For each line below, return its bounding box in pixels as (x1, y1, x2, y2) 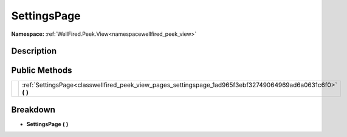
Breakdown (11, 104, 56, 115)
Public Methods (11, 65, 72, 76)
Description (11, 46, 57, 56)
